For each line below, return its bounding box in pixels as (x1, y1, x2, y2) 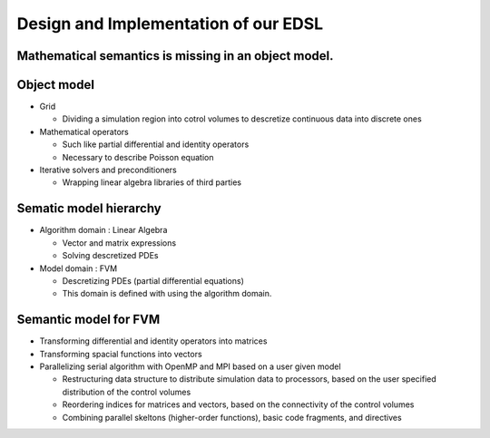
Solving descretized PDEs (62, 250, 159, 261)
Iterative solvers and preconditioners (39, 164, 177, 176)
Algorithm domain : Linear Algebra (39, 225, 168, 236)
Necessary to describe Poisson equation (62, 151, 214, 162)
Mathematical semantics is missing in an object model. (16, 48, 335, 63)
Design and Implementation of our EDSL (16, 14, 324, 34)
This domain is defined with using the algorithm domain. (62, 288, 272, 299)
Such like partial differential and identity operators (62, 139, 250, 150)
